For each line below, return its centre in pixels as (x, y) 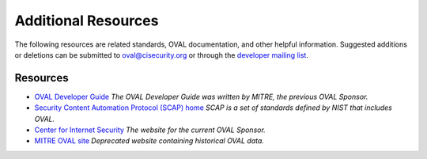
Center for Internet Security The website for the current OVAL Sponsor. (150, 130)
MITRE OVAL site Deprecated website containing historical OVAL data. (149, 141)
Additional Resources (87, 21)
